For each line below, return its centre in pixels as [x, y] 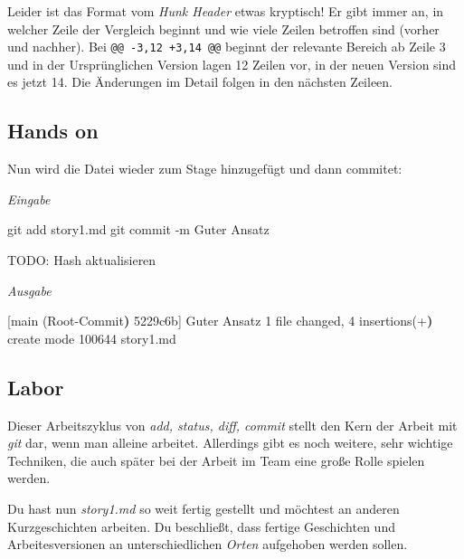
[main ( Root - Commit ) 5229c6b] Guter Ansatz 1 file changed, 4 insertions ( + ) [220, 321]
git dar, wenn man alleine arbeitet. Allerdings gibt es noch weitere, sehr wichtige [230, 443]
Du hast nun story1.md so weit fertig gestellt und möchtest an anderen [204, 508]
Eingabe [29, 199]
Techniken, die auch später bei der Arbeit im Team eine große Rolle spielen [216, 460]
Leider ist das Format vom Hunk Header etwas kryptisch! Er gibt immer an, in [226, 11]
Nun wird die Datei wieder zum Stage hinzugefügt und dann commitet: [205, 169]
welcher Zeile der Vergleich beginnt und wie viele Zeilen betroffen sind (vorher [223, 28]
